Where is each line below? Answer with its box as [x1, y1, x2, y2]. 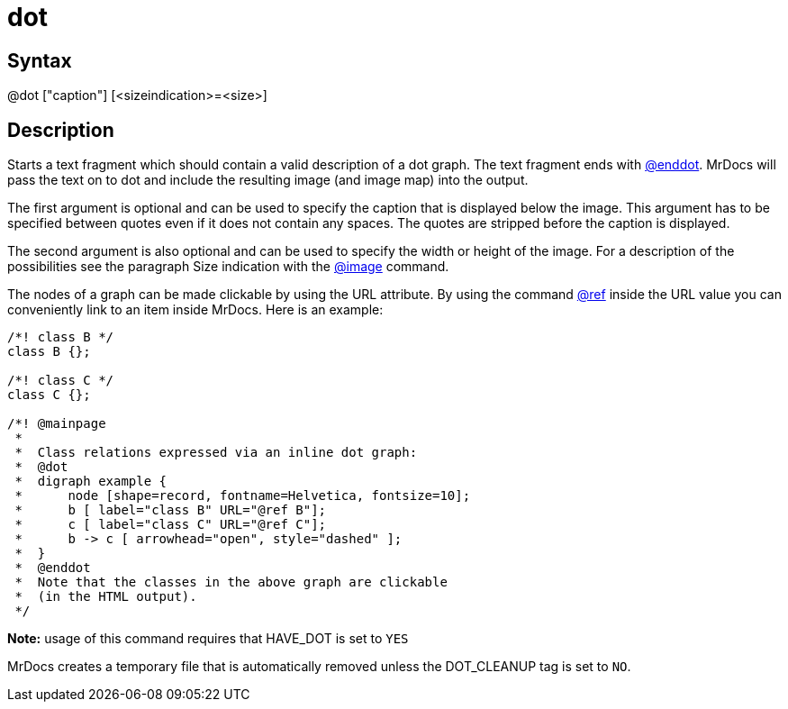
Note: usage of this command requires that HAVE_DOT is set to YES [7, 631, 409, 647]
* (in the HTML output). [14, 589, 197, 604]
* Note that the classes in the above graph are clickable [14, 575, 448, 590]
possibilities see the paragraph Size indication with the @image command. [7, 259, 449, 275]
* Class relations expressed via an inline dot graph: [14, 445, 418, 460]
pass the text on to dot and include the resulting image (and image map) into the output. [7, 172, 529, 188]
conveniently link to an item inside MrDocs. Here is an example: [7, 302, 384, 318]
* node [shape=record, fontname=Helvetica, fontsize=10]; [14, 488, 471, 504]
